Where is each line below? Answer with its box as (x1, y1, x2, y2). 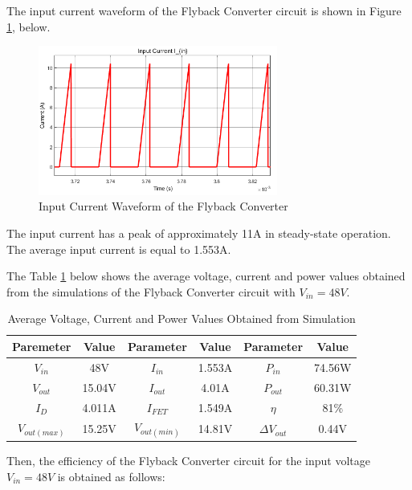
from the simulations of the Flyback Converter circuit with (6, 283, 296, 300)
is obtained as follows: (57, 468, 165, 484)
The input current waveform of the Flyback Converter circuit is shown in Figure (6, 2, 402, 18)
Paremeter (12, 337, 71, 354)
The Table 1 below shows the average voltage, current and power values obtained (6, 267, 406, 284)
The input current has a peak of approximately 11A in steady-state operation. (6, 225, 391, 241)
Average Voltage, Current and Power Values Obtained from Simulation (7, 310, 356, 327)
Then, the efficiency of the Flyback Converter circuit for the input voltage (6, 452, 371, 469)
